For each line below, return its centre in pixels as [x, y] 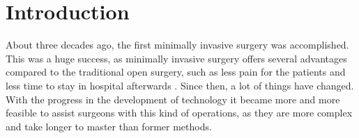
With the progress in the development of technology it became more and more [173, 99]
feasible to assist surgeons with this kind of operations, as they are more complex [179, 113]
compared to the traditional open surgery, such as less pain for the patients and [176, 72]
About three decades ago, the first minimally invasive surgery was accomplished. [177, 45]
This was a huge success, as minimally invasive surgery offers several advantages [176, 58]
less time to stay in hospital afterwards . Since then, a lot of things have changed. [180, 85]
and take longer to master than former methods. [109, 126]
